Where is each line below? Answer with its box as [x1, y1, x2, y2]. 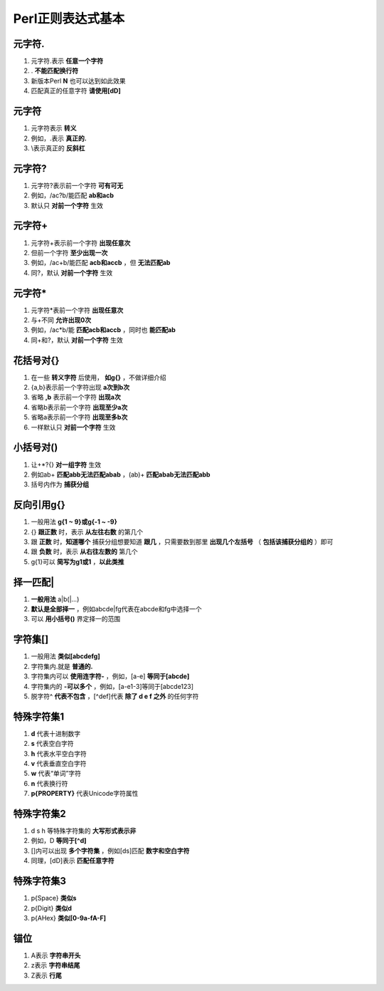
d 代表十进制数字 [31, 729, 81, 737]
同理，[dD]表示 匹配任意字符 [31, 856, 114, 865]
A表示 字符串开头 [31, 951, 81, 960]
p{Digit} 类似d [31, 903, 73, 912]
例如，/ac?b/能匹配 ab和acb [31, 191, 114, 199]
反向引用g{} [13, 499, 65, 511]
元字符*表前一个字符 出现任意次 [31, 306, 124, 314]
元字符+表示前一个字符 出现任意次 [31, 239, 131, 247]
